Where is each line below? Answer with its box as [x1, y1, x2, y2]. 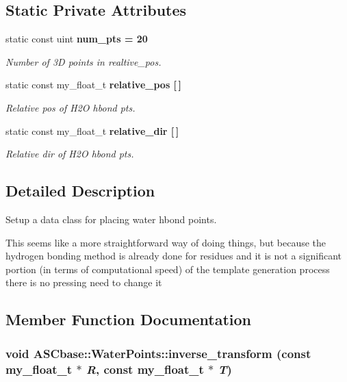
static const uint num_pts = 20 [5, 31, 148, 46]
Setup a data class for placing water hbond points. [5, 212, 217, 226]
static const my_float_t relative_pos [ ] [5, 77, 181, 92]
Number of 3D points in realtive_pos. [5, 54, 162, 68]
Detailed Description [5, 180, 155, 201]
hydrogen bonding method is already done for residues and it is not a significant [5, 249, 342, 263]
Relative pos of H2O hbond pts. [5, 100, 136, 114]
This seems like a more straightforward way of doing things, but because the [5, 235, 326, 249]
